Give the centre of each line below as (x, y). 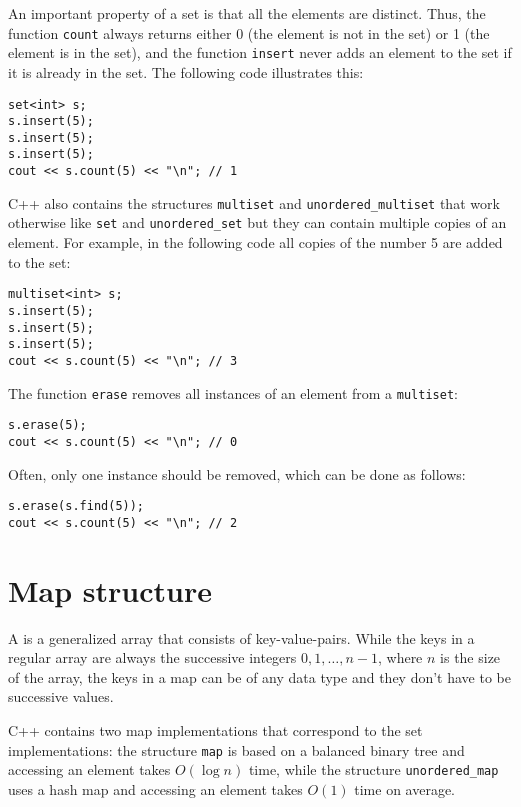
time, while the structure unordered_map (373, 769)
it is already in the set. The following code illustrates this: (186, 71)
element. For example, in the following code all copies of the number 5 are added (255, 242)
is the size (470, 657)
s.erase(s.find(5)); (76, 506)
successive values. (61, 696)
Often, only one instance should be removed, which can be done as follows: (237, 473)
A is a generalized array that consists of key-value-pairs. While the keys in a (241, 637)
